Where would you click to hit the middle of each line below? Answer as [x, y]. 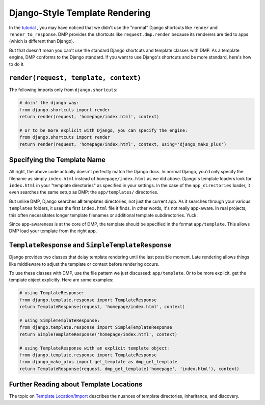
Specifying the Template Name [57, 160]
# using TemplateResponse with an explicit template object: [94, 348]
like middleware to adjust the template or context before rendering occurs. [84, 264]
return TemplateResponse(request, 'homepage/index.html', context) [102, 307]
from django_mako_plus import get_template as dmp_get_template [98, 362]
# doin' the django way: [49, 103]
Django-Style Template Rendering [80, 13]
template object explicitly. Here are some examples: [61, 280]
